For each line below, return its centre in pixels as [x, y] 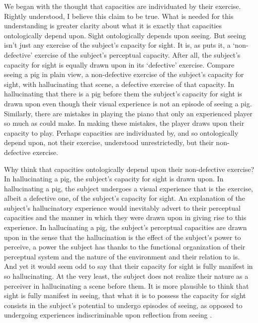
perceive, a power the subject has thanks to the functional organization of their [125, 247]
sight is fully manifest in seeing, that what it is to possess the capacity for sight [125, 295]
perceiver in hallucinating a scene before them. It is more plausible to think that [127, 285]
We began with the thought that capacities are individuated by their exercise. [123, 6]
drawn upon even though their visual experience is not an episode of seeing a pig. [128, 103]
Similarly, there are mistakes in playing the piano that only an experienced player [128, 113]
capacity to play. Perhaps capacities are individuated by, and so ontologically [121, 132]
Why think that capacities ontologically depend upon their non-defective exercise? [129, 169]
